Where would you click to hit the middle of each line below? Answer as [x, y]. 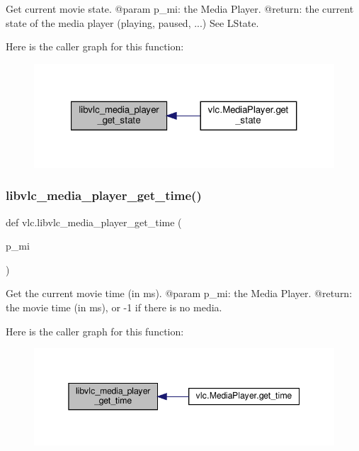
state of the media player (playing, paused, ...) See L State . [132, 22]
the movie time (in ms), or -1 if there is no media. [114, 307]
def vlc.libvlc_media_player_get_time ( [94, 222]
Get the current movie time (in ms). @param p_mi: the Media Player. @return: [179, 293]
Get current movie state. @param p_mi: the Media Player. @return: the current [180, 9]
